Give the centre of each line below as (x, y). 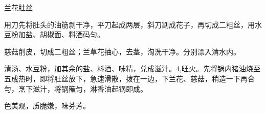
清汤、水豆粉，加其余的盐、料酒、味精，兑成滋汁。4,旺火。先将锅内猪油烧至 (132, 68)
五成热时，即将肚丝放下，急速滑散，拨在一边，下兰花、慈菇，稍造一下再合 (129, 78)
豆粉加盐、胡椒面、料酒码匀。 (54, 34)
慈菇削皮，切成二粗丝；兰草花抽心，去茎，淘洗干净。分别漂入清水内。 (122, 51)
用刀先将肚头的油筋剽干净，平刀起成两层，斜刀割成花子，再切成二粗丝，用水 (133, 24)
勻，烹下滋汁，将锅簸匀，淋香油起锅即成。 (76, 88)
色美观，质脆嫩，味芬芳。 (47, 106)
